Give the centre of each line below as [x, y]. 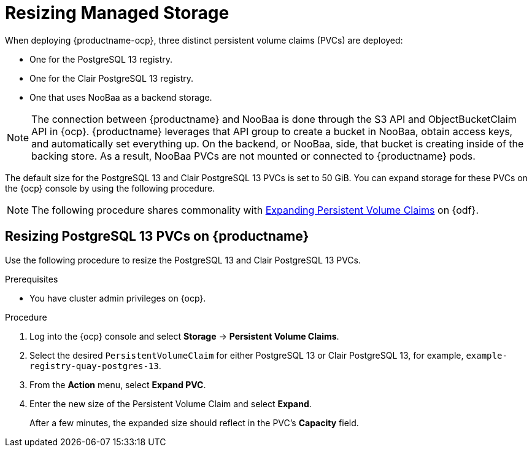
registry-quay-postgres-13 [94, 366]
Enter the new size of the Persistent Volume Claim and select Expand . [171, 403]
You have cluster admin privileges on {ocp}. [118, 298]
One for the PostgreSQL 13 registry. [101, 59]
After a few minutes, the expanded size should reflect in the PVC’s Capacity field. [194, 423]
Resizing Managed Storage [117, 13]
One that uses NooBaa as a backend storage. [121, 97]
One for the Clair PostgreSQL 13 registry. [112, 78]
